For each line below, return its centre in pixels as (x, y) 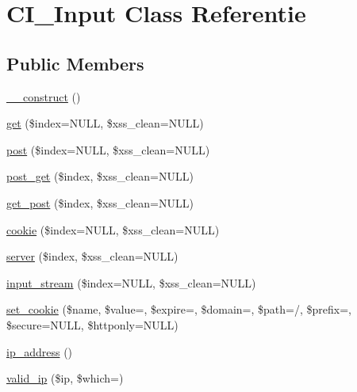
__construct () (44, 96)
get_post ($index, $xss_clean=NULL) (100, 202)
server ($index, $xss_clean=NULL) (92, 256)
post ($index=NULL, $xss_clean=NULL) (108, 149)
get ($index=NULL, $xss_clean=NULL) (105, 123)
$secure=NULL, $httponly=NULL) (92, 324)
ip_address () (40, 351)
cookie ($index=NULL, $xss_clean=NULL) (113, 229)
